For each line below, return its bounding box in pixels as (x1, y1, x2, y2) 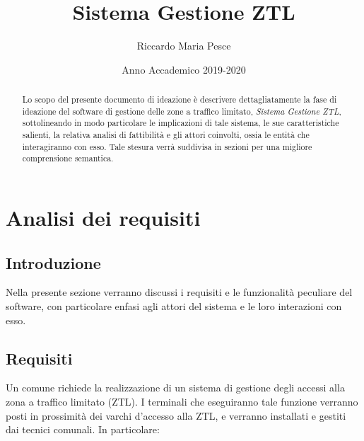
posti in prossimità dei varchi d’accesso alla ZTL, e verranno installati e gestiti (6, 408, 346, 423)
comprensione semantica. (22, 152, 114, 164)
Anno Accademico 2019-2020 (122, 62, 246, 76)
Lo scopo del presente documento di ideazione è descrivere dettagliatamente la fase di (22, 93, 337, 105)
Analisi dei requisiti (6, 203, 201, 232)
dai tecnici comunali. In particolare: (6, 422, 160, 437)
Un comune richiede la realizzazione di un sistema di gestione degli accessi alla (6, 380, 345, 395)
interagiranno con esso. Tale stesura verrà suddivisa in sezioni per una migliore (22, 140, 312, 152)
